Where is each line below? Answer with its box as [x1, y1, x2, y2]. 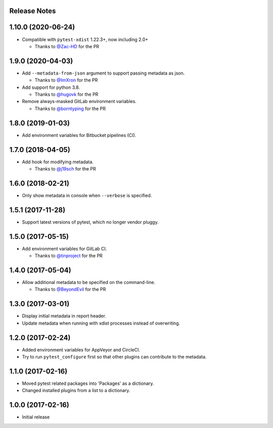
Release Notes [9, 7, 56, 15]
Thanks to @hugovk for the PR [34, 91, 99, 97]
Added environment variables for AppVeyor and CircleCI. [22, 346, 141, 352]
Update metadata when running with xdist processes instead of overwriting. [22, 320, 180, 326]
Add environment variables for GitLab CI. [22, 245, 107, 252]
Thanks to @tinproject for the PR [34, 253, 103, 259]
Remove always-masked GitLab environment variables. [22, 98, 136, 104]
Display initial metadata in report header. [22, 313, 106, 319]
